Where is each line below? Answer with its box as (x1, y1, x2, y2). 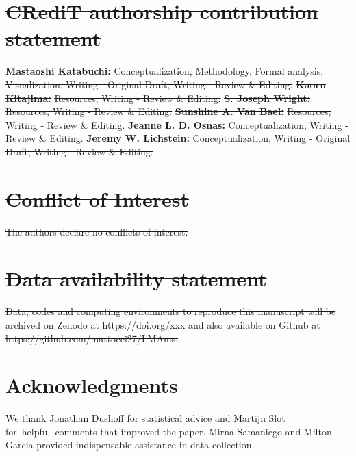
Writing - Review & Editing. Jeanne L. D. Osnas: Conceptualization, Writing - (5, 117, 348, 131)
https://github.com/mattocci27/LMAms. (5, 331, 178, 345)
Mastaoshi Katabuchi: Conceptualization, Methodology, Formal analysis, (5, 64, 324, 78)
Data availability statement (5, 264, 267, 292)
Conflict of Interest (5, 184, 190, 212)
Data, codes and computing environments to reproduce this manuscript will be (5, 304, 336, 318)
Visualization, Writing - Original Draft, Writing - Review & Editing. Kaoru (5, 77, 327, 91)
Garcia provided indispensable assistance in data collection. (5, 438, 255, 452)
